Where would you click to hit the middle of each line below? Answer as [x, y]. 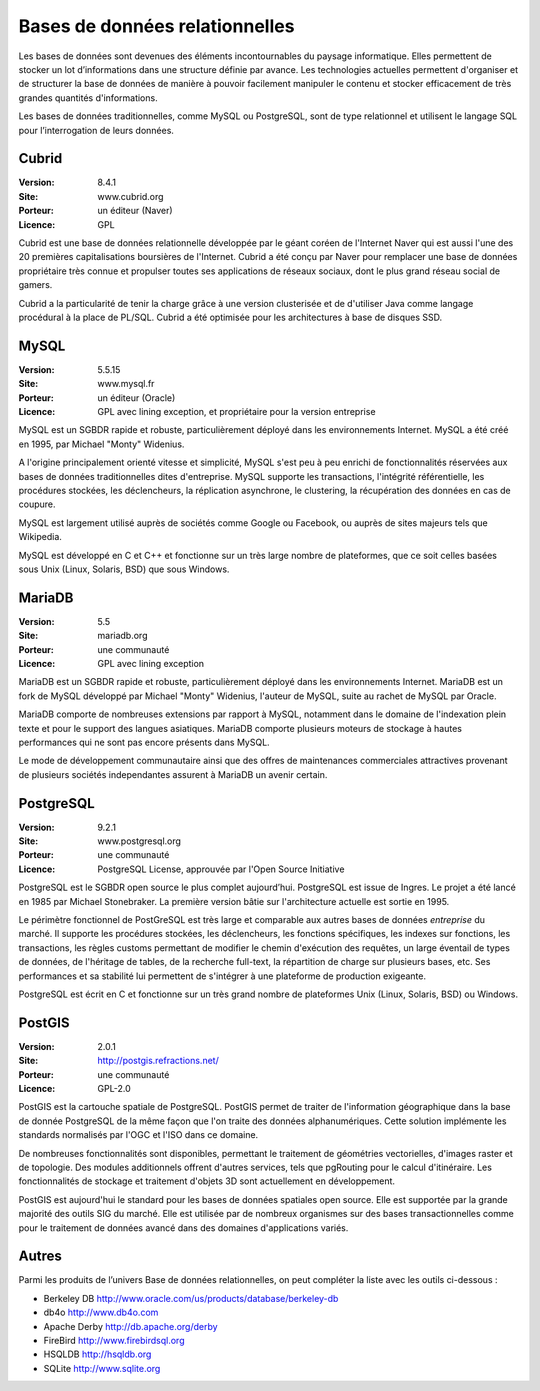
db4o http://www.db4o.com [101, 1312]
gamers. [35, 285]
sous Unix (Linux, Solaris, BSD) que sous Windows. [124, 569]
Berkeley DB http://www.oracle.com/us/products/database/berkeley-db [191, 1298]
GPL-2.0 [114, 1088]
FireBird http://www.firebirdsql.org [114, 1340]
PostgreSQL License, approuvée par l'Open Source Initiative [221, 869]
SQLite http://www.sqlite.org [102, 1368]
